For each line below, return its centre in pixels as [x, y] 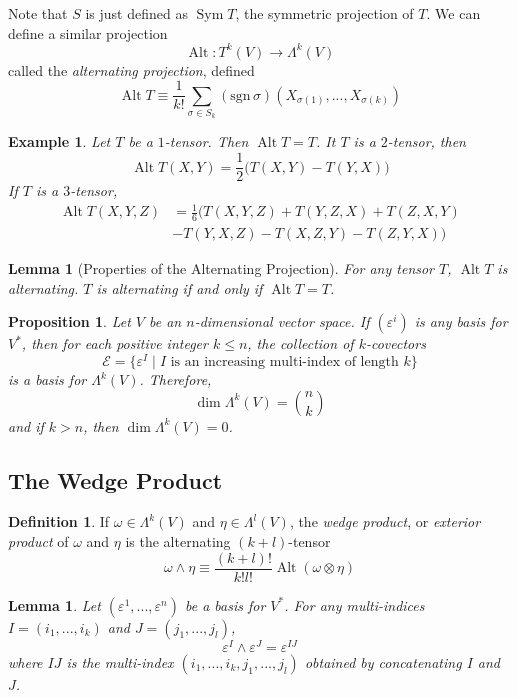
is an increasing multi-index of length [284, 362]
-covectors [395, 343]
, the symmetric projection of [324, 13]
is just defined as [136, 13]
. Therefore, [175, 379]
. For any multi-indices [354, 604]
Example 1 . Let [59, 141]
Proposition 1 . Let [69, 321]
